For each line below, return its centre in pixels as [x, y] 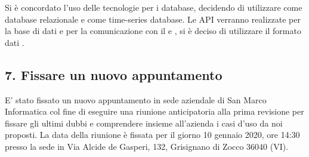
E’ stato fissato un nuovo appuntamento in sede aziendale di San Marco [136, 99]
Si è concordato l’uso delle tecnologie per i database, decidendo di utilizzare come [154, 7]
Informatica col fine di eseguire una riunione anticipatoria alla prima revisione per [154, 111]
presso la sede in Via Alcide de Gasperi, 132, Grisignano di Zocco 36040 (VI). [147, 146]
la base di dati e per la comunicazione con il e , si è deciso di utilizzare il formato [153, 31]
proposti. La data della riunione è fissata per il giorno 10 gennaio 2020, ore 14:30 [152, 135]
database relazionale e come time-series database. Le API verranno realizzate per [153, 19]
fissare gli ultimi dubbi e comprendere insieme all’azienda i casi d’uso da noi [144, 123]
